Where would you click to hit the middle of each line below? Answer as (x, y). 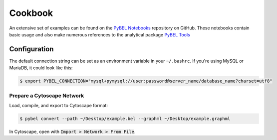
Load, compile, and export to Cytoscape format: (59, 105)
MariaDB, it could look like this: (41, 68)
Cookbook (31, 13)
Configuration (31, 49)
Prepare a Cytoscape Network (47, 96)
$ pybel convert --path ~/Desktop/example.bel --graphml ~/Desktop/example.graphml (125, 119)
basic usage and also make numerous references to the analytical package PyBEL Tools (100, 34)
